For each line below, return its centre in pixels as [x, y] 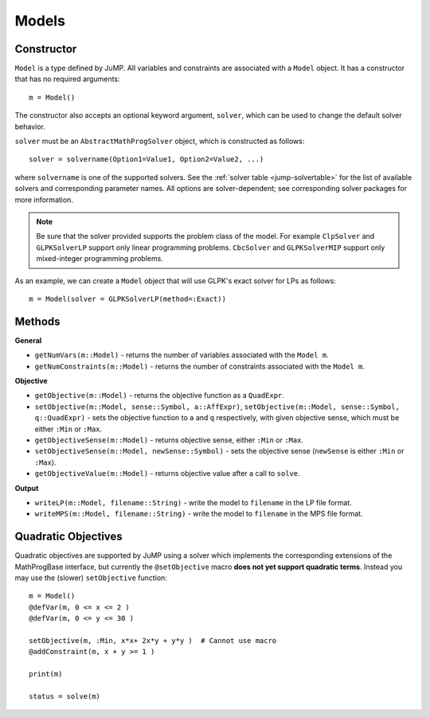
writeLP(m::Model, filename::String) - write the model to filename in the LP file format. [193, 502]
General [28, 340]
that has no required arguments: [67, 79]
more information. [44, 200]
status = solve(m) [65, 696]
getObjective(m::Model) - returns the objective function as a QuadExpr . [159, 396]
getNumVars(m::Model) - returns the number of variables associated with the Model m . [182, 355]
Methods [37, 321]
